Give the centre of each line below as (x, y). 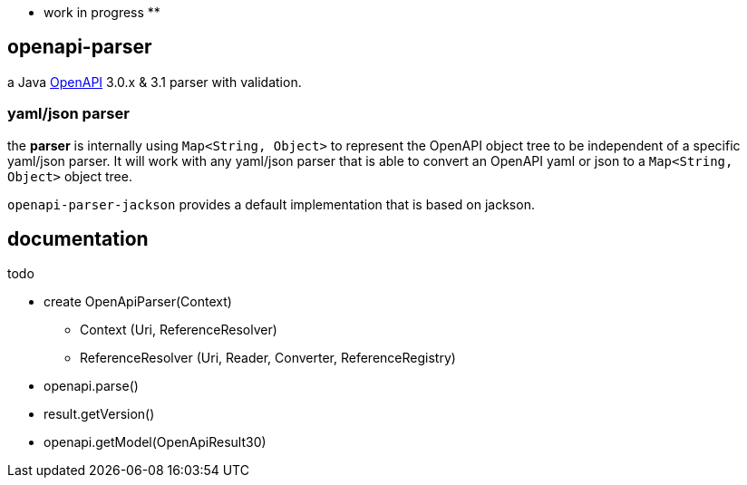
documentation (78, 239)
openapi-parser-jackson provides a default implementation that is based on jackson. (271, 204)
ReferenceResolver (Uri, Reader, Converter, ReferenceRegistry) (268, 358)
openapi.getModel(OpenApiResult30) (155, 442)
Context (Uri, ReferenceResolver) (179, 330)
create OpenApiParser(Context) (138, 302)
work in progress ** (102, 12)
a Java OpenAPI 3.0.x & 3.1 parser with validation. (155, 82)
